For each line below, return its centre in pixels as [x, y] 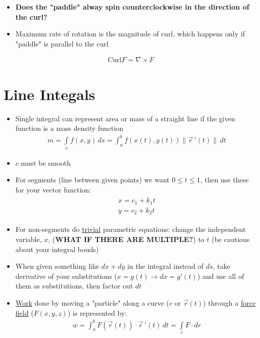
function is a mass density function [69, 128]
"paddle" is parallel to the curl [62, 43]
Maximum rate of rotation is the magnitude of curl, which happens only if [130, 34]
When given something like [57, 266]
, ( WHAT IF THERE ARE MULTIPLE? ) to [126, 239]
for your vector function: [53, 189]
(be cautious [231, 239]
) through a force [229, 302]
